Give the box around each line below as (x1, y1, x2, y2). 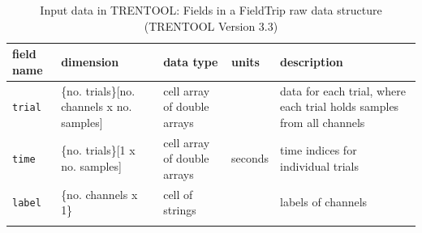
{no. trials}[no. (61, 82, 136, 99)
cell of (163, 185, 193, 202)
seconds (230, 150, 269, 167)
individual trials (280, 158, 360, 175)
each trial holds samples (280, 98, 399, 115)
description (280, 53, 343, 70)
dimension (61, 53, 119, 70)
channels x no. (61, 98, 132, 115)
